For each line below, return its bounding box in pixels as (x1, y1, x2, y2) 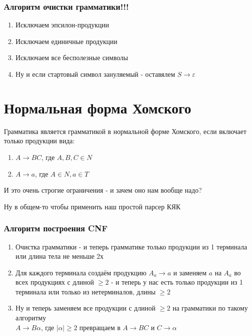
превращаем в (79, 322, 121, 332)
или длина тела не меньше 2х (15, 251, 104, 261)
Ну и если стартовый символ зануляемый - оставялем (15, 69, 175, 79)
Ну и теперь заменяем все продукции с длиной (15, 303, 156, 313)
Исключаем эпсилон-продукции (15, 20, 109, 30)
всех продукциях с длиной (15, 277, 94, 287)
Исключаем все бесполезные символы (15, 52, 128, 63)
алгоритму (15, 313, 46, 323)
